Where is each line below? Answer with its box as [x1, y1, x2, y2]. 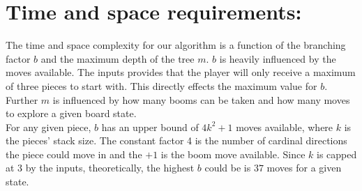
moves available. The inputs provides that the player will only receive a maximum [6, 65, 356, 79]
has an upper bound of [101, 119, 199, 134]
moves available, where [236, 119, 333, 134]
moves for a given [266, 160, 342, 175]
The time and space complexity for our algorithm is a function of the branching [6, 38, 346, 52]
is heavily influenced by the [219, 51, 336, 66]
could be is [204, 160, 251, 175]
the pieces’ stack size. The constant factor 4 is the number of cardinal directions [6, 133, 347, 148]
